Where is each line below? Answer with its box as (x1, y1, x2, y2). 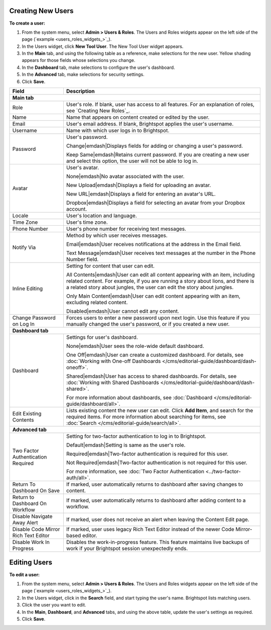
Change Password (12, 314, 56, 321)
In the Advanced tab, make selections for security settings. (22, 71, 145, 77)
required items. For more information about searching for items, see (66, 413, 226, 420)
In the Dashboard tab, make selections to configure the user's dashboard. (22, 64, 175, 70)
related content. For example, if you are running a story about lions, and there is (66, 278, 254, 285)
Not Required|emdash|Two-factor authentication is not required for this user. (66, 459, 248, 466)
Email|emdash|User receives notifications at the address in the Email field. (66, 241, 242, 248)
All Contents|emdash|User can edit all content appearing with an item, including (66, 272, 255, 279)
